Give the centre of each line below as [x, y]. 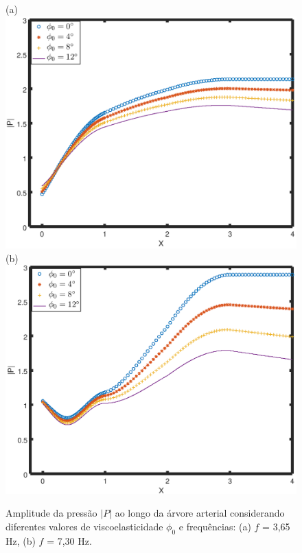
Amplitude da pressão [51, 513]
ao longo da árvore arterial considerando [200, 513]
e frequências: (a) [215, 526]
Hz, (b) [21, 540]
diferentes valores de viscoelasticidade [84, 526]
